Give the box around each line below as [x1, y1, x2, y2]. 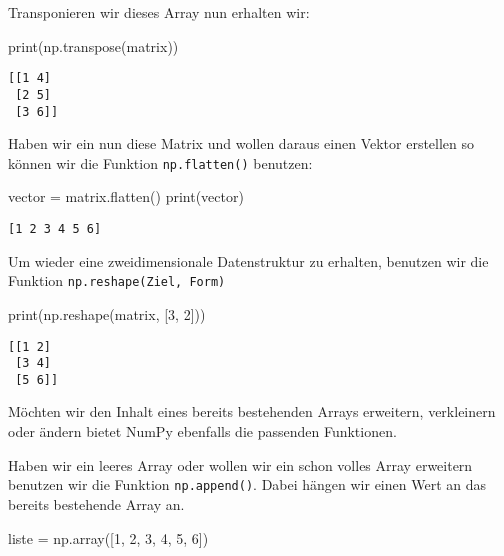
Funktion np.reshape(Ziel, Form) [8, 270, 226, 291]
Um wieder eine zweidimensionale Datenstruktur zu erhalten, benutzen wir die [8, 250, 489, 271]
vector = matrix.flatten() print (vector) [8, 186, 244, 207]
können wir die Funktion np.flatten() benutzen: [8, 152, 313, 173]
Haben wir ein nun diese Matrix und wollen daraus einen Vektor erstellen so [8, 133, 475, 154]
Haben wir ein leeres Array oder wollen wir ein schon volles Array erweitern [8, 454, 473, 475]
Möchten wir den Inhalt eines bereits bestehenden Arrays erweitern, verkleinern [8, 401, 496, 422]
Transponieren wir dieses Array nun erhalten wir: [8, 2, 310, 22]
